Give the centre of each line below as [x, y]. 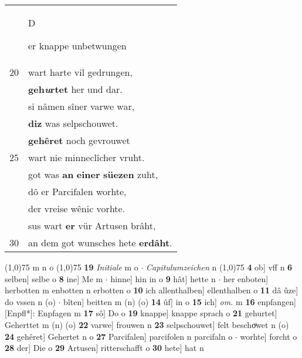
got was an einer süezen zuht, [93, 174]
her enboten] [246, 278]
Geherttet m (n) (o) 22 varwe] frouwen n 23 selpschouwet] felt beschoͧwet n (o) [147, 324]
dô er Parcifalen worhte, [77, 191]
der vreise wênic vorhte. [77, 208]
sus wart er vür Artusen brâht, [92, 225]
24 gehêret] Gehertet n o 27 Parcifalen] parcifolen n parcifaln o [119, 336]
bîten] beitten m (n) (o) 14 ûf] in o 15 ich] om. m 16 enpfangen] [180, 301]
